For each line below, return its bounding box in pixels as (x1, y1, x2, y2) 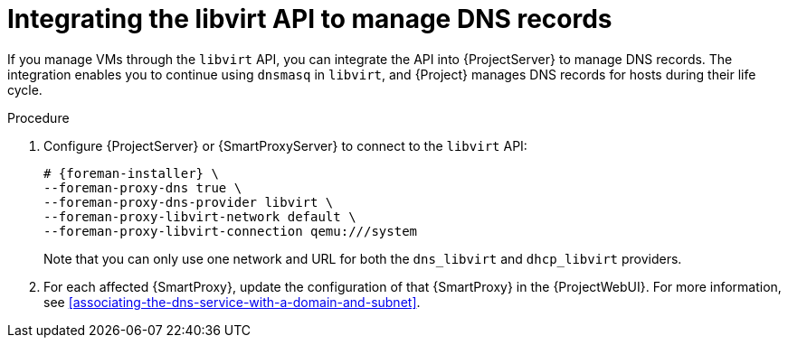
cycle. (7, 81, 43, 98)
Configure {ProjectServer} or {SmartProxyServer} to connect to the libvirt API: (43, 137, 527, 154)
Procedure (7, 109, 70, 126)
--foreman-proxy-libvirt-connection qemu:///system (43, 223, 418, 238)
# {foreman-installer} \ (43, 165, 219, 181)
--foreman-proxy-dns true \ (43, 180, 242, 195)
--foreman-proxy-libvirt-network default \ (43, 209, 356, 224)
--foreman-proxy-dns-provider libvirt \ (43, 194, 334, 210)
